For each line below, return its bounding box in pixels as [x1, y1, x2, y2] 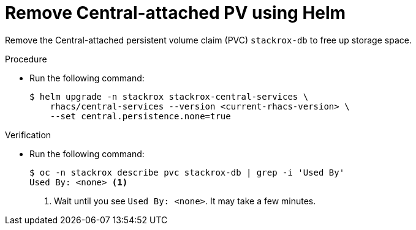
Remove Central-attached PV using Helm [5, 2, 346, 23]
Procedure [5, 53, 47, 64]
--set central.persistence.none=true [50, 111, 231, 121]
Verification [5, 129, 51, 140]
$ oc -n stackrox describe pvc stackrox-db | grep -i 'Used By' [29, 167, 345, 177]
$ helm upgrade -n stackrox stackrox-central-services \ [29, 91, 309, 102]
